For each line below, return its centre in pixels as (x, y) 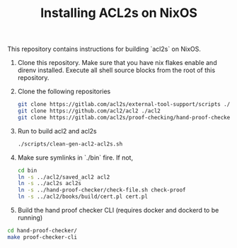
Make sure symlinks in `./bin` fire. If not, (75, 158)
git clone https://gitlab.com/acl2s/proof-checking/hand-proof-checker (125, 117)
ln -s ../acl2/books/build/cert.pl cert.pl (83, 197)
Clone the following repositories (64, 91)
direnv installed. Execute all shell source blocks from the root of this (116, 70)
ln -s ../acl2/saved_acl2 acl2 (64, 177)
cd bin (27, 170)
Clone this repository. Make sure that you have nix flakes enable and (117, 63)
